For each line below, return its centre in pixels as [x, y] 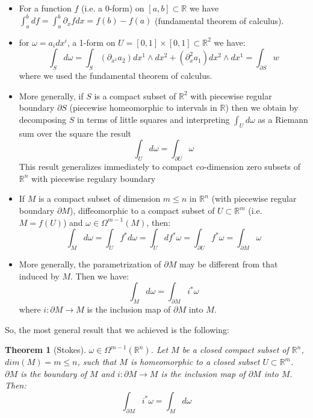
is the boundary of [54, 373]
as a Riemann [283, 120]
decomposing [43, 120]
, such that [97, 362]
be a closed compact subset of [235, 350]
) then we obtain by [262, 108]
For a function [45, 8]
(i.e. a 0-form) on [113, 8]
